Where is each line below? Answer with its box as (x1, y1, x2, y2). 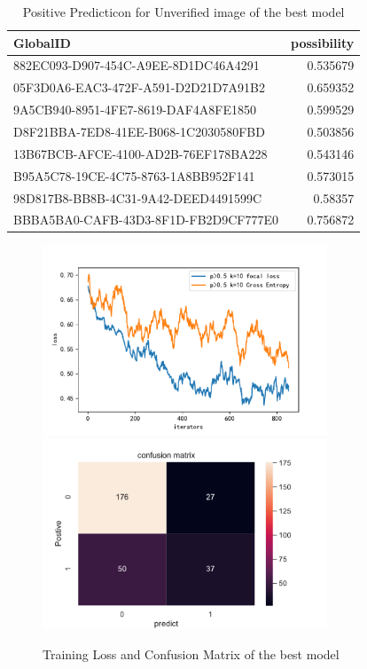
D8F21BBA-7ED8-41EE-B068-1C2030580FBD (13, 122, 265, 140)
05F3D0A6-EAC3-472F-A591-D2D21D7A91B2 (13, 78, 265, 97)
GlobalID (13, 33, 71, 51)
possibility (291, 33, 355, 51)
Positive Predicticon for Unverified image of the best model (22, 3, 345, 20)
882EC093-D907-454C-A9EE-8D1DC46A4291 (13, 56, 260, 75)
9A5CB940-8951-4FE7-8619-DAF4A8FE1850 (13, 100, 256, 119)
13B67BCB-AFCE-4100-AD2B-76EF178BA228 (13, 144, 268, 162)
